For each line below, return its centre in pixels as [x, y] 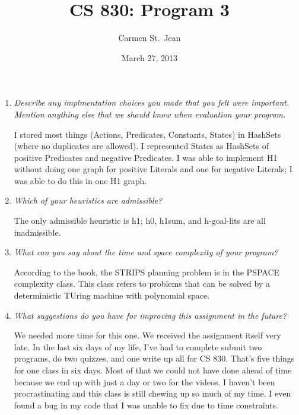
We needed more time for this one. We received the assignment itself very [147, 335]
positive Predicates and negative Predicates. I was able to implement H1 [146, 157]
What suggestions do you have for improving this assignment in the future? [150, 315]
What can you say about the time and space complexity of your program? [146, 252]
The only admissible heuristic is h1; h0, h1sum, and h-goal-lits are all [140, 221]
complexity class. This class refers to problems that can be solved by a [142, 283]
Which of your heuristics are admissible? [88, 200]
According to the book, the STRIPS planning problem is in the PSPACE [147, 272]
